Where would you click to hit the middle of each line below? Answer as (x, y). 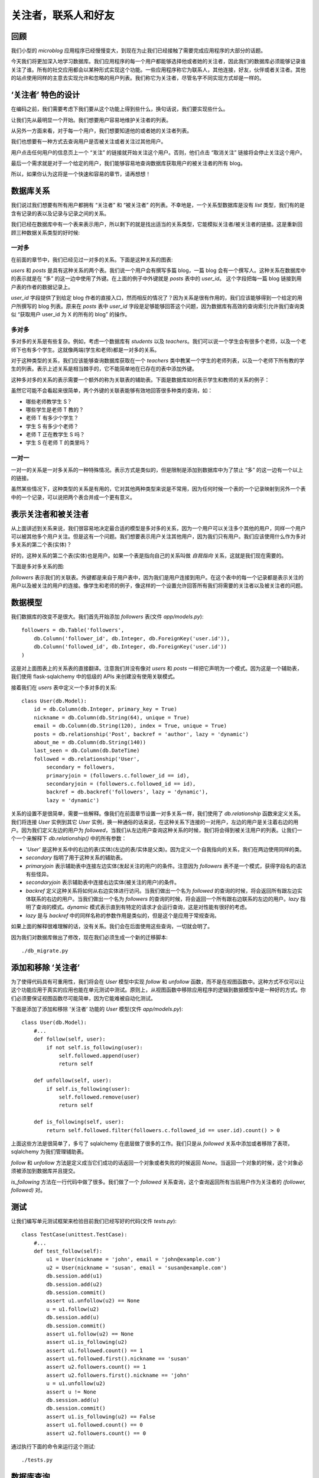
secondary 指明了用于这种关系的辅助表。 (76, 858)
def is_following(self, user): (79, 1122)
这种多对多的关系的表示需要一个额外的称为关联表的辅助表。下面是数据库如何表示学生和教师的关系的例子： (140, 380)
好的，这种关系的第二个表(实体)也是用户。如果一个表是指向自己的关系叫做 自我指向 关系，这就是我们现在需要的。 (149, 555)
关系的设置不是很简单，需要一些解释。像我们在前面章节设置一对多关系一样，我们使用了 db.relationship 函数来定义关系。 (157, 813)
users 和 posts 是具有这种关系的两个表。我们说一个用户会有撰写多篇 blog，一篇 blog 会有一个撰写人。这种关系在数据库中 (159, 270)
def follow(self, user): (69, 1039)
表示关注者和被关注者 (50, 514)
